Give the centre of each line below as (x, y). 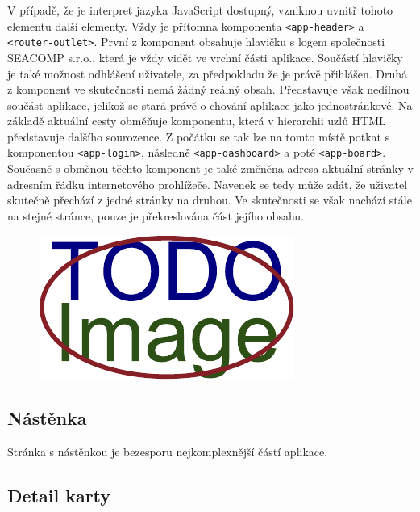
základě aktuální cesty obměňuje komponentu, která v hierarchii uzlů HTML (197, 121)
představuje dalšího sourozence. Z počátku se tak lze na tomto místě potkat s (199, 136)
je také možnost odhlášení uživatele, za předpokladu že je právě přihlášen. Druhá (208, 73)
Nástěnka (47, 418)
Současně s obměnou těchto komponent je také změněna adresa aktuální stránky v (210, 168)
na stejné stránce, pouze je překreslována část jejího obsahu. (156, 215)
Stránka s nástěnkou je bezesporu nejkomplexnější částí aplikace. (168, 452)
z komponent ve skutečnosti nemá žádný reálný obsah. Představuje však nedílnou (208, 89)
